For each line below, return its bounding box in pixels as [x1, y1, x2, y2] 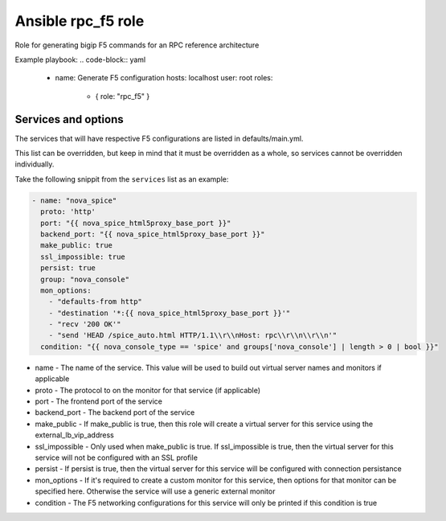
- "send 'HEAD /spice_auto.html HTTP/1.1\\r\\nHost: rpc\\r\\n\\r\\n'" [48, 330, 338, 340]
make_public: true [40, 241, 113, 250]
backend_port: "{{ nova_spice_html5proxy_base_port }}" [40, 229, 265, 239]
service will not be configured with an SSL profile [35, 453, 198, 462]
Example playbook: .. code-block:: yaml [14, 55, 146, 64]
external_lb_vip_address [35, 430, 114, 440]
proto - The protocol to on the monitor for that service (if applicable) [35, 385, 261, 395]
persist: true [40, 264, 96, 273]
